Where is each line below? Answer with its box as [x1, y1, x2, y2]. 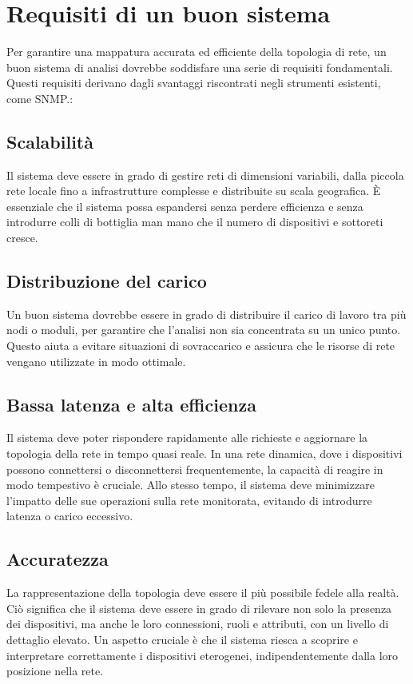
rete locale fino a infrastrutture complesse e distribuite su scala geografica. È [6, 182, 381, 199]
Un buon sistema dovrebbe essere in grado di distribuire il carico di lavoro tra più [6, 305, 407, 322]
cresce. [6, 229, 38, 246]
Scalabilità [6, 129, 93, 153]
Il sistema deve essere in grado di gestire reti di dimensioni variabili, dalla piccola [6, 166, 404, 183]
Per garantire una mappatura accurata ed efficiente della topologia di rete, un [6, 43, 387, 60]
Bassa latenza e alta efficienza [6, 392, 256, 416]
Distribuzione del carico [6, 268, 207, 293]
